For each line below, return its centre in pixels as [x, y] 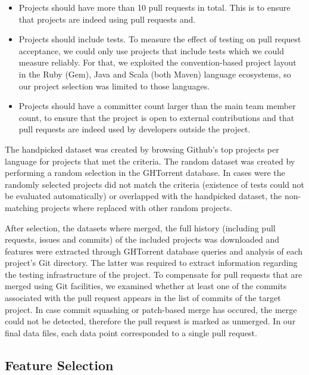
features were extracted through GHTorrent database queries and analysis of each [154, 251]
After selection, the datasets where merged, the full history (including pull [140, 227]
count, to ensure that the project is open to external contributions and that [157, 117]
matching [22, 207]
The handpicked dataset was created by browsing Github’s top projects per [142, 149]
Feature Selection [59, 365]
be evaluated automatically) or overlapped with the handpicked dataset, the [143, 196]
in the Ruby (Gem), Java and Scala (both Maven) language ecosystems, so [155, 74]
